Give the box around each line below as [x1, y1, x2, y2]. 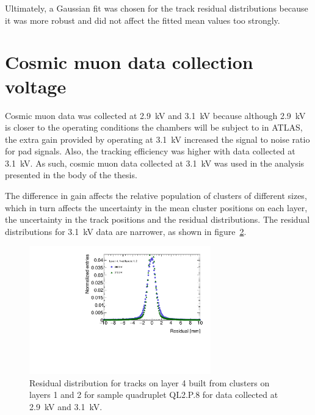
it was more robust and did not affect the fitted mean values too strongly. [5, 13, 280, 26]
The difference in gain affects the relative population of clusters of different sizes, [5, 189, 307, 202]
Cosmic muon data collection [5, 49, 253, 74]
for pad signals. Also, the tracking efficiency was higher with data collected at [5, 145, 295, 157]
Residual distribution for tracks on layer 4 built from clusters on [29, 376, 270, 389]
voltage [5, 73, 67, 98]
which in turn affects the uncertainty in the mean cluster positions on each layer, [5, 201, 308, 214]
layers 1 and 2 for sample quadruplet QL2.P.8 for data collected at [29, 388, 278, 401]
